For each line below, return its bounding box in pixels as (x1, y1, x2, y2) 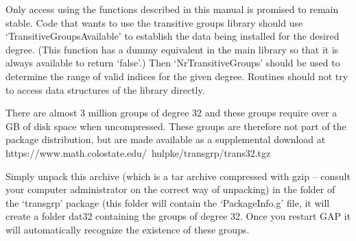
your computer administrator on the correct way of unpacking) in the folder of (5, 182, 335, 196)
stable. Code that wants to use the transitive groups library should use (5, 15, 303, 29)
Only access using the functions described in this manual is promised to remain (5, 2, 339, 16)
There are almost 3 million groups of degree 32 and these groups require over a (5, 105, 337, 120)
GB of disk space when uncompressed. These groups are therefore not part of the (5, 118, 346, 133)
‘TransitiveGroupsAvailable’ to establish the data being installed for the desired (5, 29, 340, 43)
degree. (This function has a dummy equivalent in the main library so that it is (5, 42, 339, 56)
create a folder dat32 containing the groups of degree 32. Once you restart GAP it (5, 209, 351, 223)
